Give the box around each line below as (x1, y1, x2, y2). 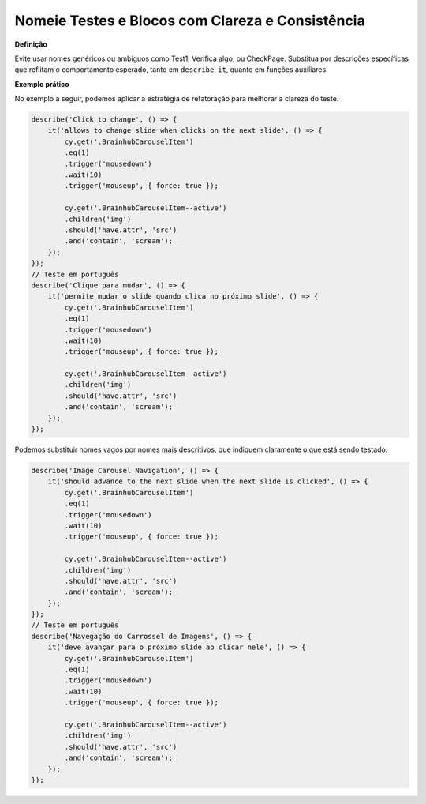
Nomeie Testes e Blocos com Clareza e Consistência (14, 12, 366, 29)
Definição (14, 39, 47, 49)
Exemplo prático (14, 79, 70, 88)
